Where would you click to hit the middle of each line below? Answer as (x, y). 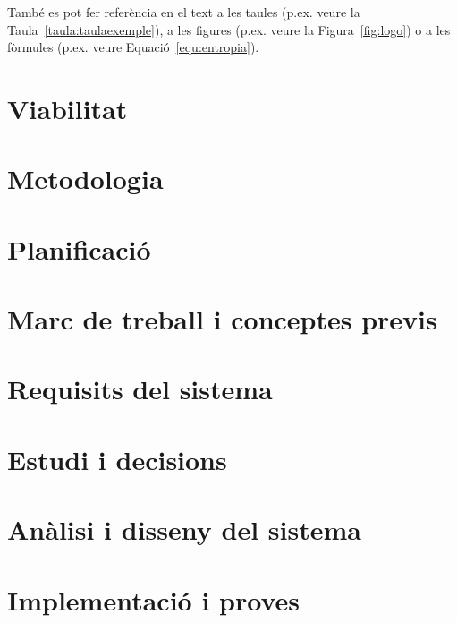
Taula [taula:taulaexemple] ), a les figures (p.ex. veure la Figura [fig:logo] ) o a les (229, 29)
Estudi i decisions (117, 459)
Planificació (79, 248)
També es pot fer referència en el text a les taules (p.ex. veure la (184, 12)
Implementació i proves (154, 599)
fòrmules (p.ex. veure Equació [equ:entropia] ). (133, 47)
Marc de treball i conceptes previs (222, 319)
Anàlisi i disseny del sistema (184, 529)
